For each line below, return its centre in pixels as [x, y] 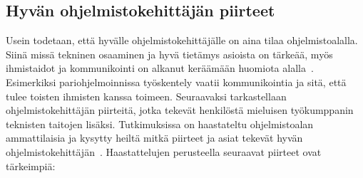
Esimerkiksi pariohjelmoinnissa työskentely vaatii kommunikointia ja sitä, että [176, 82]
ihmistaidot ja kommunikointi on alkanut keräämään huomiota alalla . [160, 68]
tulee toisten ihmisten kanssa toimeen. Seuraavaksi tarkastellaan [146, 96]
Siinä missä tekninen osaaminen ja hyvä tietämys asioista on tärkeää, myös [169, 54]
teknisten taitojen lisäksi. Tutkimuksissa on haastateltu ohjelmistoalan [160, 124]
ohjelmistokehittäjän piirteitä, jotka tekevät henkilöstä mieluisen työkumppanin [180, 110]
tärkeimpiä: [31, 166]
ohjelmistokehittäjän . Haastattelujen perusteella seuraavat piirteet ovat [164, 151]
